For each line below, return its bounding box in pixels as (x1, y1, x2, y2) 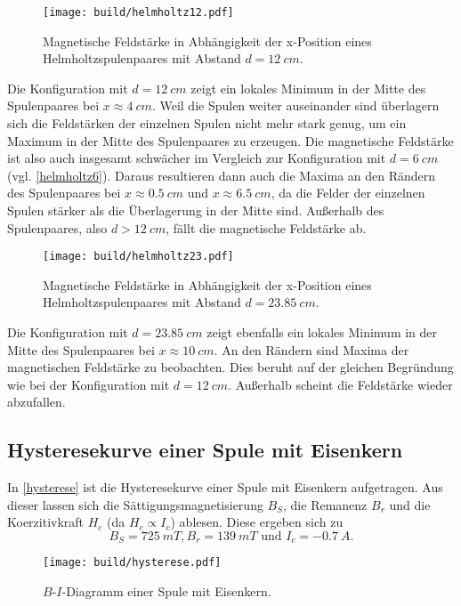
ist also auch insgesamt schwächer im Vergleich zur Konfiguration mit (7, 149, 386, 167)
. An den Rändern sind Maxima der (214, 340, 409, 359)
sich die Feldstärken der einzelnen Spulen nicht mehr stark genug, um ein (7, 114, 407, 133)
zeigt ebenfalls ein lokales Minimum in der (206, 323, 438, 342)
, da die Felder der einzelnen (271, 183, 425, 202)
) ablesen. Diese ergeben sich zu (170, 513, 344, 531)
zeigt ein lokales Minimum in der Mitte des (190, 78, 426, 97)
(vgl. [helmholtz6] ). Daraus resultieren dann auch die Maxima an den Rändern (7, 166, 436, 184)
